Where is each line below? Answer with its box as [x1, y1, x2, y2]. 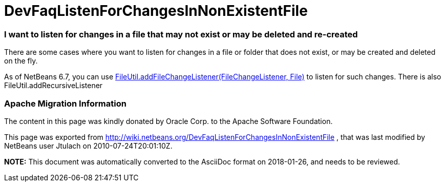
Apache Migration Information [4, 98, 126, 109]
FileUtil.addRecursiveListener [4, 81, 103, 90]
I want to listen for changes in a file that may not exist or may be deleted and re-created [4, 29, 358, 39]
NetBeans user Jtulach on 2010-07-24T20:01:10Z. [4, 141, 173, 150]
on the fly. [4, 56, 38, 66]
